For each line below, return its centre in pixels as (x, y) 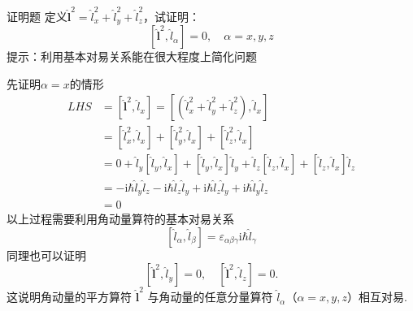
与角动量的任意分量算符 (210, 297)
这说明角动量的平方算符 (69, 297)
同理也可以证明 (46, 255)
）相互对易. (377, 297)
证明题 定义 (37, 16)
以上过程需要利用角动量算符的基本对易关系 (120, 219)
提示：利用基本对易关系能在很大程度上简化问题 (132, 56)
